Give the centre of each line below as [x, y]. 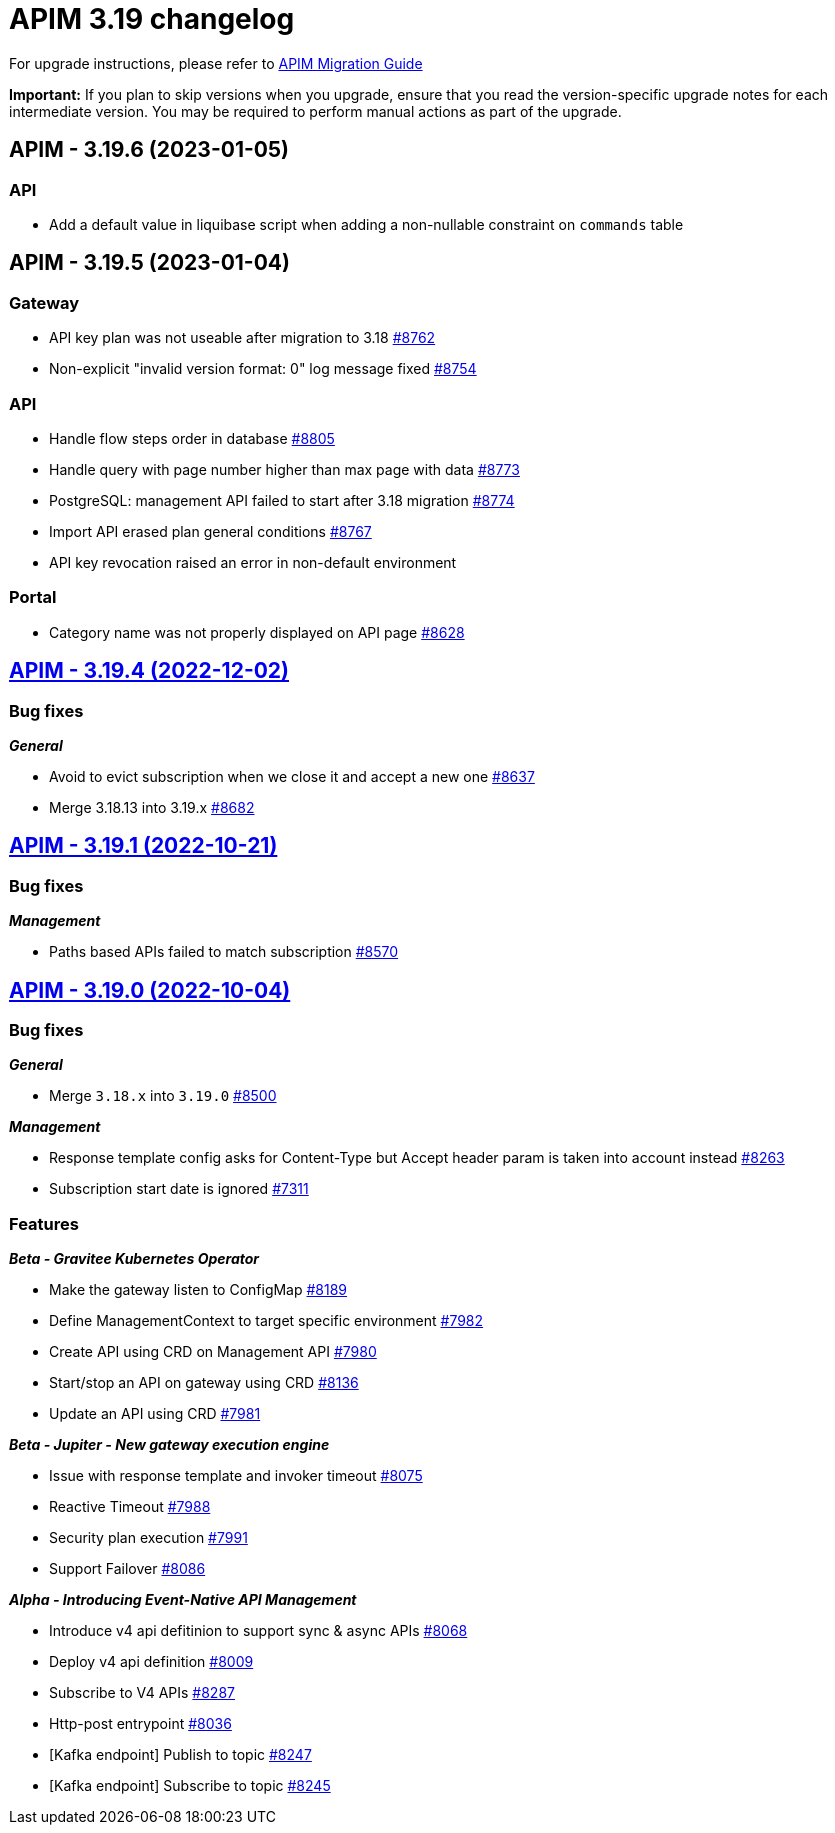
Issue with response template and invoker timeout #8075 [236, 1476]
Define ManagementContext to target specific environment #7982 [266, 1321]
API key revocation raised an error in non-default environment [253, 562]
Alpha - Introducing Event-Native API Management [183, 1600]
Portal [33, 597]
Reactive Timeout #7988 [130, 1507]
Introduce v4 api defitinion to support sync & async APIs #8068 [258, 1631]
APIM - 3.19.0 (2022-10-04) [150, 990]
